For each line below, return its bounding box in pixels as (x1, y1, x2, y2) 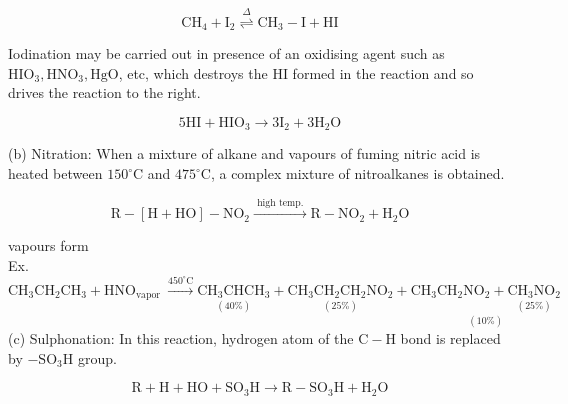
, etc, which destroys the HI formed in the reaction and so (118, 62, 474, 83)
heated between (8, 163, 103, 184)
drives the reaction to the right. (8, 82, 201, 103)
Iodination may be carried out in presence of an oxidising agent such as (8, 43, 445, 64)
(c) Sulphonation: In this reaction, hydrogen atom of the (8, 327, 354, 348)
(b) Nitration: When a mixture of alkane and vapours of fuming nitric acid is (8, 143, 481, 164)
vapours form (8, 235, 89, 256)
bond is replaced (400, 327, 501, 348)
